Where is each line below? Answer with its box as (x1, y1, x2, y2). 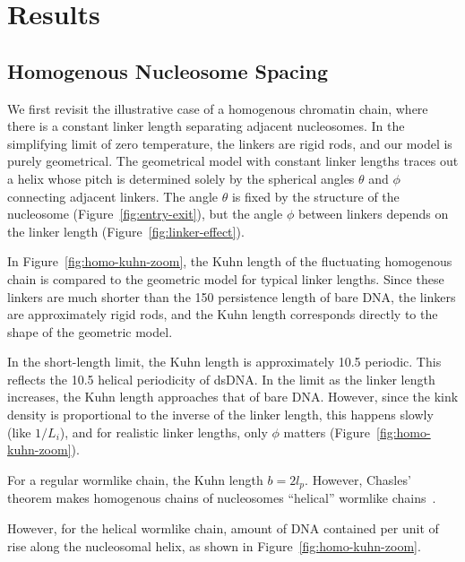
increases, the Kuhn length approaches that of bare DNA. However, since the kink (7, 387, 459, 406)
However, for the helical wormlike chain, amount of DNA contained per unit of (7, 518, 439, 537)
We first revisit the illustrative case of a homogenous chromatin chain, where (7, 99, 428, 117)
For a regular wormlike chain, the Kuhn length (7, 470, 263, 489)
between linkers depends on (297, 204, 449, 223)
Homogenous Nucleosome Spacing (7, 56, 329, 84)
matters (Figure (283, 422, 371, 441)
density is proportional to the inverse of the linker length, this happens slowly (7, 405, 434, 424)
